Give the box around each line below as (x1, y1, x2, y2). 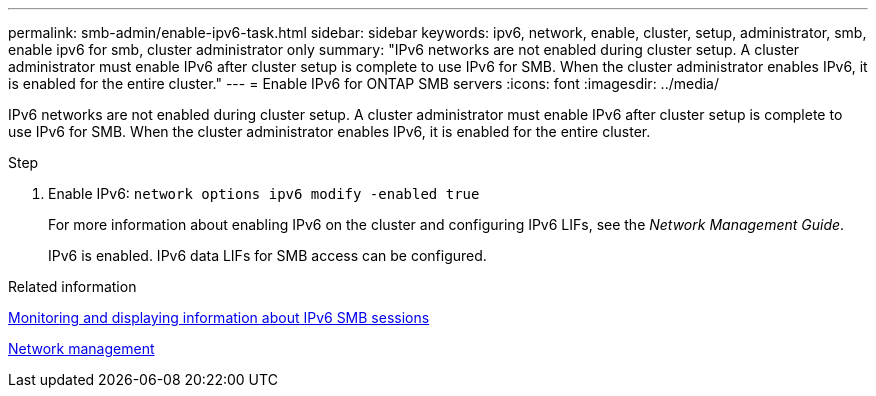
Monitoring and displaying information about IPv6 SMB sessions (8, 309, 430, 326)
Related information (8, 278, 137, 295)
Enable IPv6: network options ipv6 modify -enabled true (48, 185, 480, 202)
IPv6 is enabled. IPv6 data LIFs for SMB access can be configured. (48, 247, 487, 264)
